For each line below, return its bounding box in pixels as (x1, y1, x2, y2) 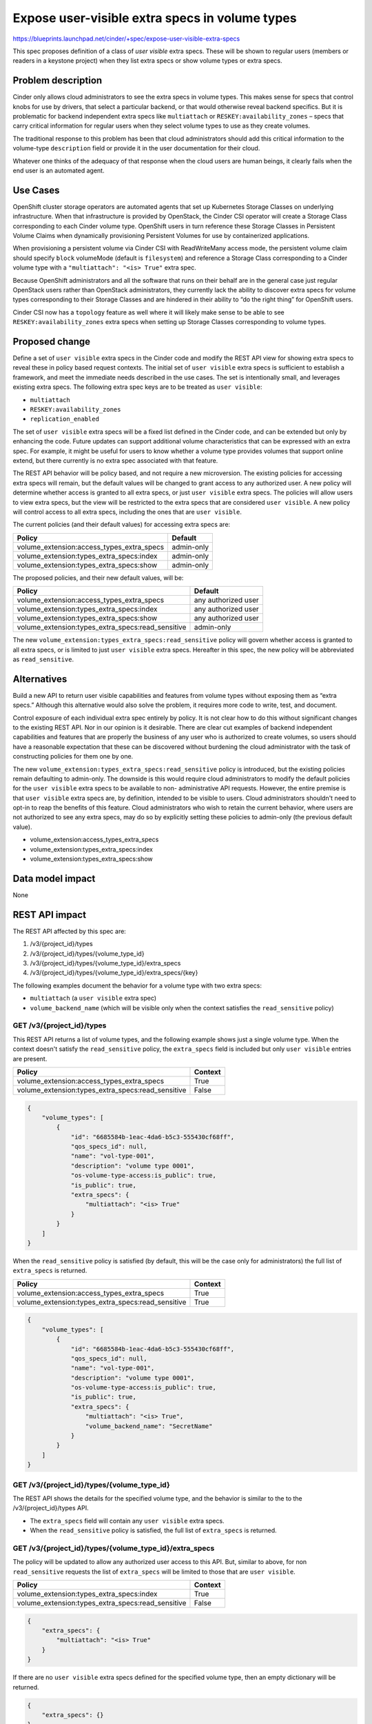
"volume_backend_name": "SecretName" (85, 1422, 213, 1430)
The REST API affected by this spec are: (12, 927, 127, 935)
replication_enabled (30, 415, 100, 423)
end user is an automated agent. (12, 166, 105, 174)
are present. (12, 1054, 48, 1063)
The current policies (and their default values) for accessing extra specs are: (12, 521, 231, 529)
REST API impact (12, 909, 86, 921)
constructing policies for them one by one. (12, 752, 134, 761)
